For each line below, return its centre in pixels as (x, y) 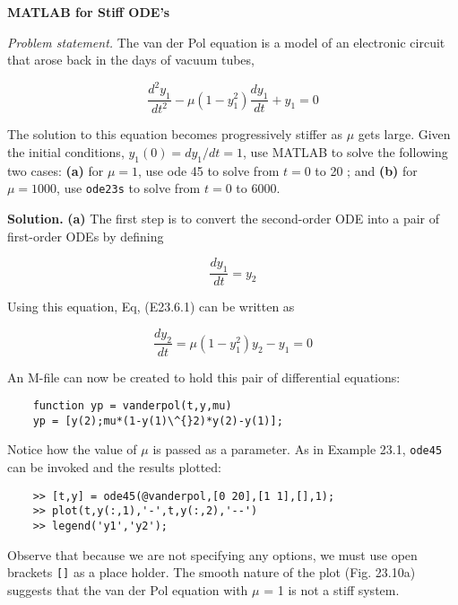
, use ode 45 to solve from (209, 170)
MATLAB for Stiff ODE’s (89, 12)
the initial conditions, (66, 152)
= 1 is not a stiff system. (332, 589)
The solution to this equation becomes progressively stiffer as (175, 134)
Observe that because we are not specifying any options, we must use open (212, 554)
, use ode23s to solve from (129, 188)
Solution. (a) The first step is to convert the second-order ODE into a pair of (224, 219)
